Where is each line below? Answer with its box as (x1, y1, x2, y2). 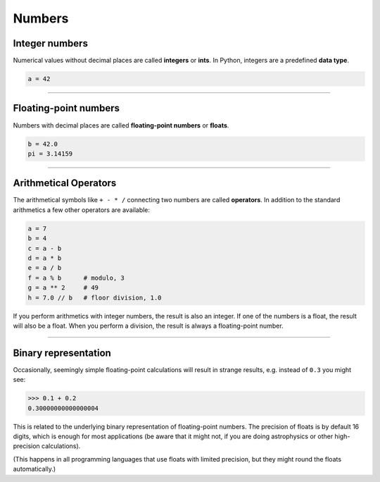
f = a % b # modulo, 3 (27, 273, 125, 282)
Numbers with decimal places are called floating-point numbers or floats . (13, 121, 229, 130)
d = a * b (27, 254, 62, 262)
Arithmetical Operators (13, 177, 117, 190)
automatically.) (13, 465, 56, 474)
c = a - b (27, 244, 62, 252)
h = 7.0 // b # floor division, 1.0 (27, 293, 162, 302)
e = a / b (27, 264, 62, 272)
